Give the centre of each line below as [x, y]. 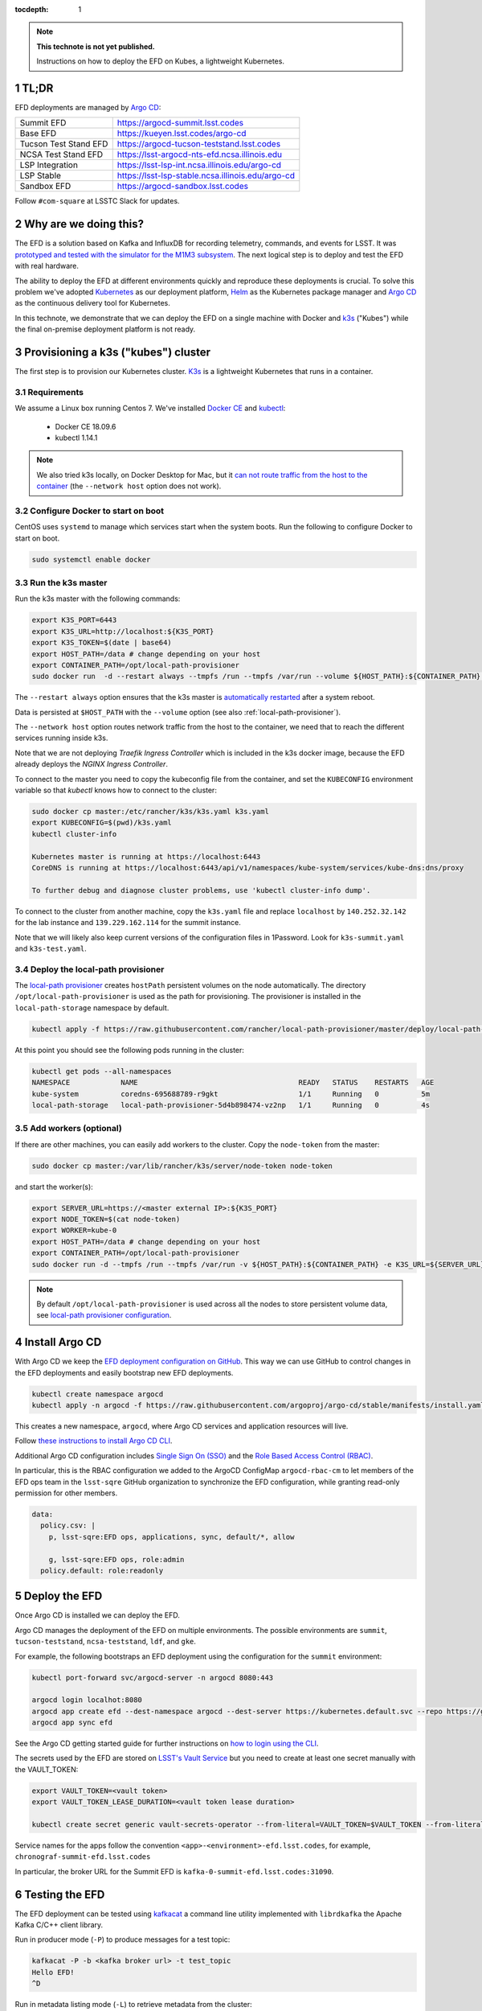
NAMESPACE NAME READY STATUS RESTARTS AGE [233, 1083]
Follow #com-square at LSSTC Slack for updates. [97, 201]
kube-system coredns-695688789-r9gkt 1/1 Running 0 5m [231, 1094]
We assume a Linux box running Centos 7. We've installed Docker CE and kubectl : [150, 408]
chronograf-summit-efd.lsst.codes [83, 1857]
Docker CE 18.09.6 [86, 426]
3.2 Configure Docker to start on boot [90, 511]
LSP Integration [49, 165]
